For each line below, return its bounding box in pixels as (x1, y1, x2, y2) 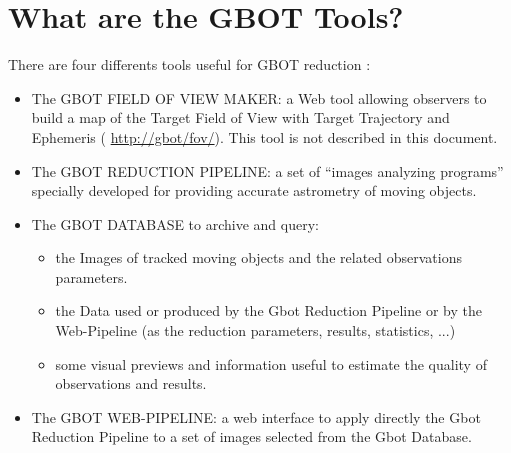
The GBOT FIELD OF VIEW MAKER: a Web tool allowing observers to (31, 87, 487, 108)
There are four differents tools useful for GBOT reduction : (8, 54, 371, 75)
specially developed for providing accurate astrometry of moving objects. (31, 180, 477, 201)
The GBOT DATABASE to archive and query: (31, 213, 319, 234)
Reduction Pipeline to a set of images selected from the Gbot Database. (31, 426, 472, 447)
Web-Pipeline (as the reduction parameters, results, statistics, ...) (55, 320, 456, 341)
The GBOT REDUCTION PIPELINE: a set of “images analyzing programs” (31, 160, 504, 181)
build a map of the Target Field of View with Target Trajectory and (31, 107, 450, 128)
